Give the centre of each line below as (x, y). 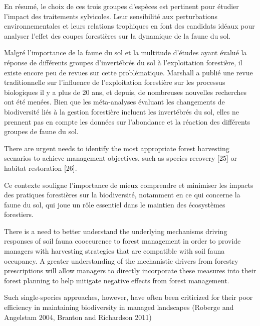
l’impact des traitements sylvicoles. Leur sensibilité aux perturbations (111, 16)
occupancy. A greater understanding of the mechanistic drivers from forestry (121, 260)
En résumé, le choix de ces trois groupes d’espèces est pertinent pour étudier (121, 6)
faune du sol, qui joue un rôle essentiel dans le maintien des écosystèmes (115, 204)
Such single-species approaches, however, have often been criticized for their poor (128, 297)
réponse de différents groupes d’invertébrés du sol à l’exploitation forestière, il (123, 62)
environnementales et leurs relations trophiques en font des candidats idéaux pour (129, 26)
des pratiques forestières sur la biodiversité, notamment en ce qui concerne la (122, 195)
